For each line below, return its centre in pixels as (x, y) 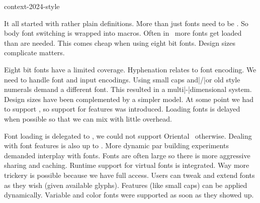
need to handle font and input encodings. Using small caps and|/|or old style (122, 79)
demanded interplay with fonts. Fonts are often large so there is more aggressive (127, 155)
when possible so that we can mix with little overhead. (88, 118)
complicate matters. (34, 53)
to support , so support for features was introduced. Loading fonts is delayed (122, 109)
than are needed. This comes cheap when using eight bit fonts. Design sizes (120, 42)
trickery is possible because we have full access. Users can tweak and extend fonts (129, 175)
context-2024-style (32, 6)
